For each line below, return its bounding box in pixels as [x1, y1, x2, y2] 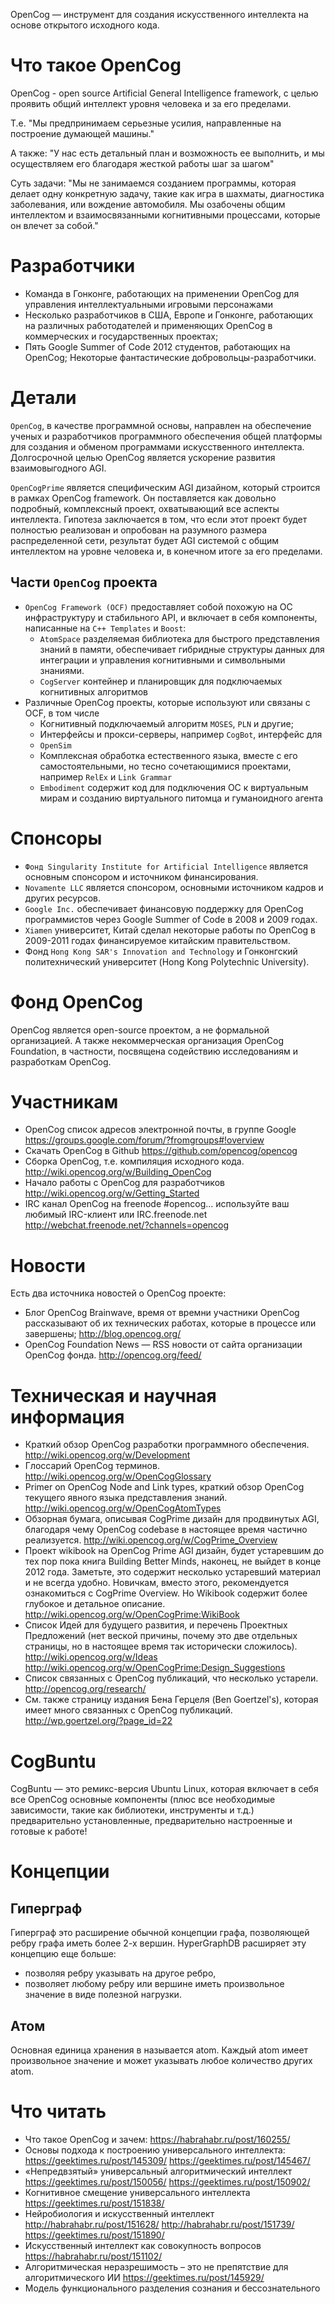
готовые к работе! [10, 1825, 88, 1838]
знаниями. [39, 664, 85, 676]
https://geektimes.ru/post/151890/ [24, 2229, 165, 2241]
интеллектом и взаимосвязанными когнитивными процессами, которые [10, 209, 321, 221]
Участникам [10, 1090, 119, 1113]
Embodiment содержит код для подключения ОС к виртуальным [39, 781, 309, 793]
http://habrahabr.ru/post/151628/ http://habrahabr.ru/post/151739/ [24, 2219, 295, 2230]
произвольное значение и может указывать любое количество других [10, 2055, 313, 2067]
